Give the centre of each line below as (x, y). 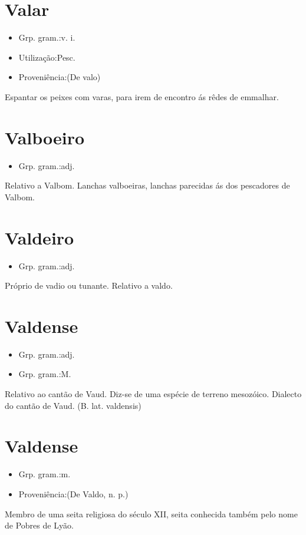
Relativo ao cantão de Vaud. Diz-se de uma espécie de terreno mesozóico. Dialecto (153, 394)
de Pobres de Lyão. (39, 525)
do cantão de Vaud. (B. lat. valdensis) (73, 405)
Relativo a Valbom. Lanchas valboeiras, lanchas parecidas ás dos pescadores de (147, 185)
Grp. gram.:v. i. (47, 37)
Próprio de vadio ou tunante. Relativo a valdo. (89, 285)
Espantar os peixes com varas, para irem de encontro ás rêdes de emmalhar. (142, 96)
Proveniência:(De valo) (60, 77)
